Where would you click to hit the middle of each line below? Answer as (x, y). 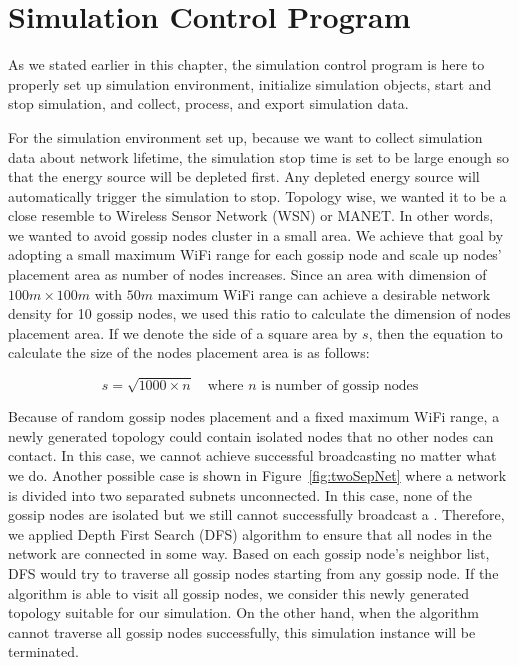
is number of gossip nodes (340, 386)
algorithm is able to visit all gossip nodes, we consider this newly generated (239, 592)
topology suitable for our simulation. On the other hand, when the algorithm (243, 612)
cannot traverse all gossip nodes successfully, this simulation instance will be (242, 631)
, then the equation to (435, 332)
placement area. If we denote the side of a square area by (183, 332)
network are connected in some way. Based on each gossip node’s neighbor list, (249, 553)
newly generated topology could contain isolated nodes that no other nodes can (251, 435)
